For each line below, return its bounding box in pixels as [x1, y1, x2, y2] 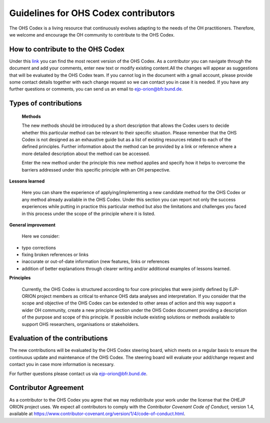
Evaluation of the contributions [9, 334, 108, 342]
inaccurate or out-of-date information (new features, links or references [21, 258, 169, 264]
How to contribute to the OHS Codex [9, 45, 125, 53]
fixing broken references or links [21, 251, 88, 257]
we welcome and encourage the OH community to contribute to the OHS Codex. [9, 31, 175, 37]
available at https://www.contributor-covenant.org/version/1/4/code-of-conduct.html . [9, 410, 185, 417]
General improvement [9, 221, 56, 227]
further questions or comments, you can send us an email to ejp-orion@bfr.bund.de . [9, 86, 183, 92]
